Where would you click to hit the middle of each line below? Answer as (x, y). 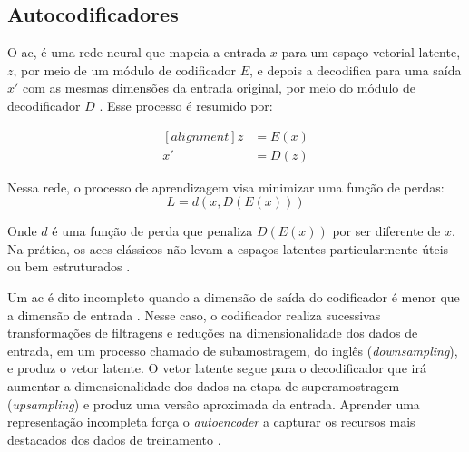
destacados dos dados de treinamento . (114, 439)
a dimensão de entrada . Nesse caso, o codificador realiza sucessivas (194, 314)
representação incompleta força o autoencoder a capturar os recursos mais (211, 422)
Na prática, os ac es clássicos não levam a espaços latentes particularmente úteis (228, 248)
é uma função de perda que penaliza (152, 231)
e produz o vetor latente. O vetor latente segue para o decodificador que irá (217, 368)
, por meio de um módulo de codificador (124, 69)
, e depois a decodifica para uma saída (356, 69)
